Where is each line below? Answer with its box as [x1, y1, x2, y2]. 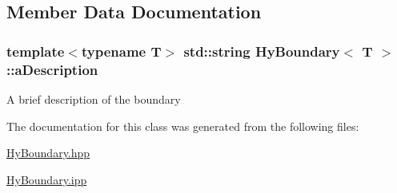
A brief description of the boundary [6, 90, 181, 107]
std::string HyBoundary [183, 41, 340, 61]
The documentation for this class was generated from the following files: [6, 117, 359, 134]
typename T [81, 41, 162, 61]
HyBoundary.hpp [6, 144, 90, 161]
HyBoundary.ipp [6, 171, 87, 187]
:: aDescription [6, 59, 98, 79]
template [6, 41, 65, 61]
